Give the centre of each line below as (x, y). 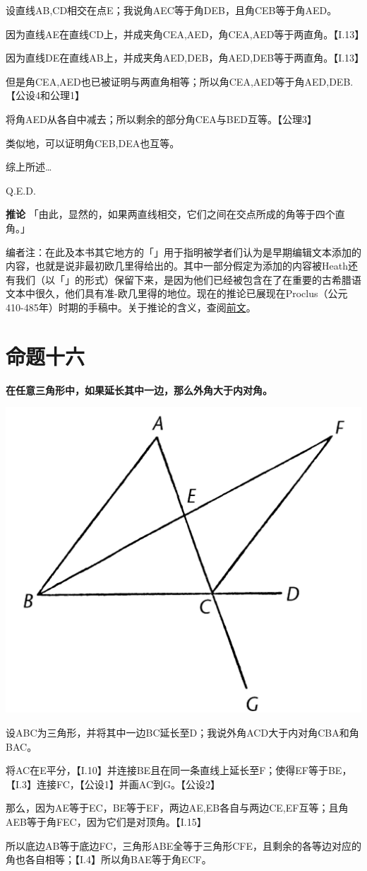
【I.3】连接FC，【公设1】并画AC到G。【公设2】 (113, 784)
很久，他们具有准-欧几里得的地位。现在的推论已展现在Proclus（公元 (191, 293)
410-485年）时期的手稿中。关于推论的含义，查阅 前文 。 (131, 307)
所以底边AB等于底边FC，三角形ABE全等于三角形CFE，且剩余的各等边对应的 (183, 845)
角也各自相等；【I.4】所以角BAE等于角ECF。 (109, 859)
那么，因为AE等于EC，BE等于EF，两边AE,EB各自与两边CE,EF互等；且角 (177, 808)
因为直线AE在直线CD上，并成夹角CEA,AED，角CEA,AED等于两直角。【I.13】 (185, 34)
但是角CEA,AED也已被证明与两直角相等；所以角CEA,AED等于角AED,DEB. (180, 81)
